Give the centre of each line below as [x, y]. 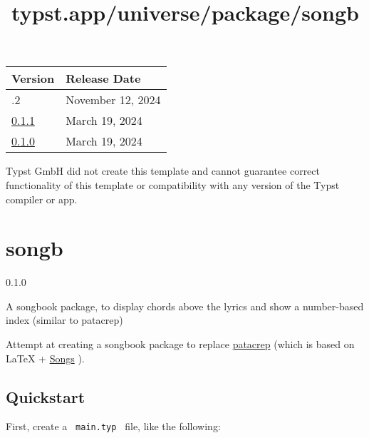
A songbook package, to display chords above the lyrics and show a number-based [185, 306]
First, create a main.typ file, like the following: [113, 426]
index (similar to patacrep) [64, 320]
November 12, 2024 [113, 100]
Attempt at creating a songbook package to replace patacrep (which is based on [180, 344]
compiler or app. [42, 199]
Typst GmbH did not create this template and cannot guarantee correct [163, 171]
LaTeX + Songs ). [45, 358]
